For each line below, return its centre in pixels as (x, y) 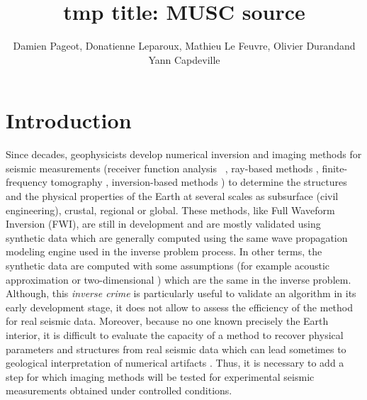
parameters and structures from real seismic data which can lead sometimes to (176, 349)
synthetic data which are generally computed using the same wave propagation (177, 237)
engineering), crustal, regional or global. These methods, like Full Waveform (170, 210)
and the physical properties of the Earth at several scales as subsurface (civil (172, 196)
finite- (335, 168)
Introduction (69, 120)
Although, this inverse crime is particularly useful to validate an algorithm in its (181, 293)
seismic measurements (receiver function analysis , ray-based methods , (162, 168)
